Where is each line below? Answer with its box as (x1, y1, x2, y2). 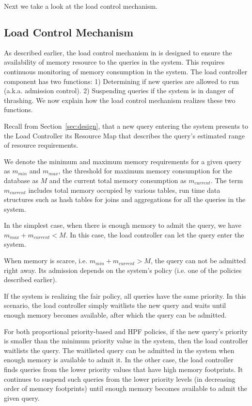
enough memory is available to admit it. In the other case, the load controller (4, 355, 234, 365)
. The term (210, 175, 243, 185)
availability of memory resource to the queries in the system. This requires (4, 57, 225, 67)
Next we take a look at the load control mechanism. (4, 1, 158, 11)
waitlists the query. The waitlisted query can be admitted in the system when (4, 345, 235, 355)
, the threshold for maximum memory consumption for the (58, 166, 233, 176)
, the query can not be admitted (150, 255, 246, 266)
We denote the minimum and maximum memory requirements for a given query (4, 156, 241, 166)
